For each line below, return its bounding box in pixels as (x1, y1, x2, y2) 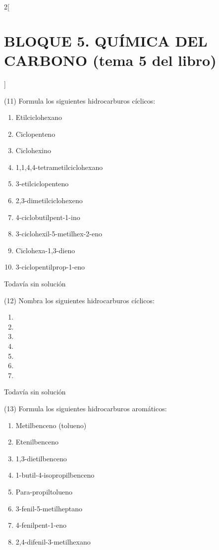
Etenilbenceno (15, 437, 58, 447)
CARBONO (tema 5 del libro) (4, 50, 217, 70)
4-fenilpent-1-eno (15, 520, 67, 530)
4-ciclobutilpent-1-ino (15, 212, 80, 222)
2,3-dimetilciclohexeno (15, 195, 83, 206)
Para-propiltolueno (15, 486, 73, 496)
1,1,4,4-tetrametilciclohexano (15, 162, 103, 172)
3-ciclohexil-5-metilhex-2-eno (15, 228, 102, 239)
